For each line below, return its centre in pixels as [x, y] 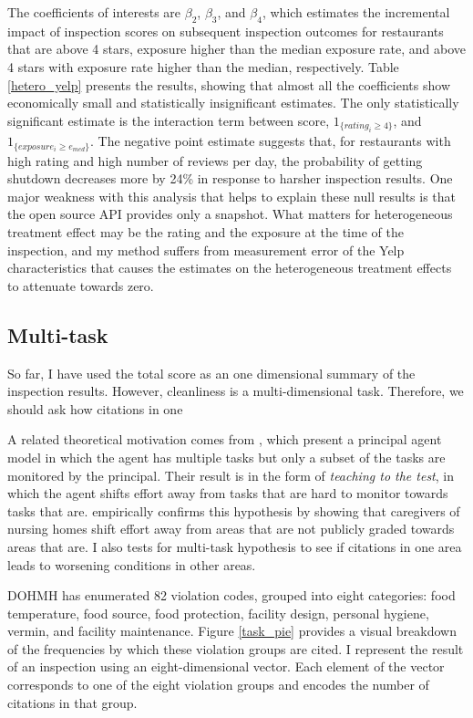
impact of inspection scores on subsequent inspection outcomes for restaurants [226, 31]
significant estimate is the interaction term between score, [169, 120]
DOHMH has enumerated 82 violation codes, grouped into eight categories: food [231, 595]
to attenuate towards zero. [81, 285]
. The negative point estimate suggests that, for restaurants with [271, 141]
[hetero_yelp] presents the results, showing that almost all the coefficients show [229, 84]
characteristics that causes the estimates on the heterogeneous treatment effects [230, 268]
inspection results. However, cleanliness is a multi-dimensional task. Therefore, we [236, 391]
